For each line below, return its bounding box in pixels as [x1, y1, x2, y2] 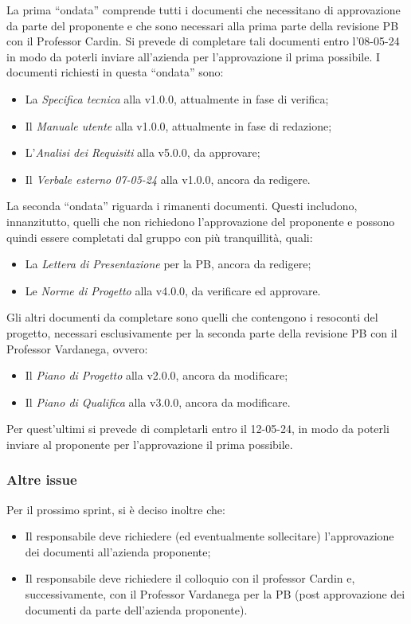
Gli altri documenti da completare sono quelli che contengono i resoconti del [6, 309, 378, 326]
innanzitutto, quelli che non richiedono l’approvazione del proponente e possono [6, 213, 395, 229]
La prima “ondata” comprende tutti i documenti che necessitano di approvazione [6, 2, 401, 18]
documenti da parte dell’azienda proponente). [25, 601, 248, 618]
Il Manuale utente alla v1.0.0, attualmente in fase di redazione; [25, 117, 332, 134]
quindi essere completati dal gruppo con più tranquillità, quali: [6, 228, 313, 245]
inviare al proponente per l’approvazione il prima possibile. [6, 435, 293, 452]
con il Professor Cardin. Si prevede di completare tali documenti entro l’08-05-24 [6, 33, 400, 49]
